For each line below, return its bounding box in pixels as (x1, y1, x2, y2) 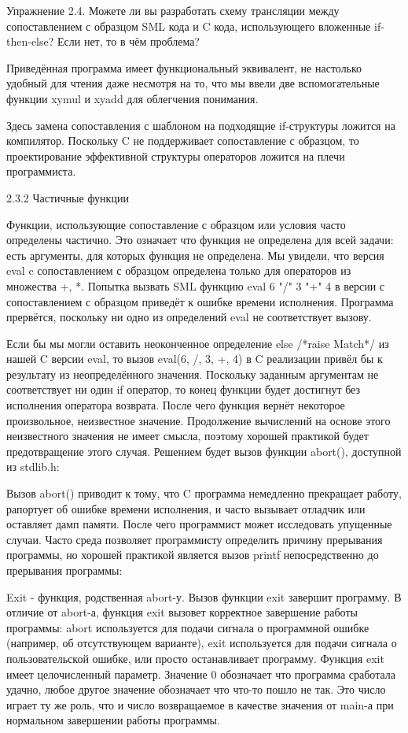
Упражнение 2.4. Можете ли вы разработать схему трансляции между (6, 2, 340, 18)
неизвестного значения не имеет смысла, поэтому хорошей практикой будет (6, 428, 369, 444)
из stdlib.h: (6, 458, 60, 475)
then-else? (6, 33, 54, 50)
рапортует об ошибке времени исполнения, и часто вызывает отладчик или (6, 500, 366, 516)
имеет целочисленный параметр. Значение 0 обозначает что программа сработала (6, 665, 395, 682)
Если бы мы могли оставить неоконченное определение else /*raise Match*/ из (6, 335, 389, 351)
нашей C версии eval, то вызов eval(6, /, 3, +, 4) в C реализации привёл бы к (6, 350, 383, 367)
